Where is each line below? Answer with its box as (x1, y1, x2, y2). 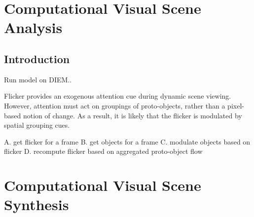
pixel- (227, 100, 244, 110)
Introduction (4, 51, 70, 66)
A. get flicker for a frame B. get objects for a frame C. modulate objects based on (4, 136, 251, 146)
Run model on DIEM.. (4, 74, 72, 84)
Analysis (4, 17, 63, 37)
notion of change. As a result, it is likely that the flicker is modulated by (23, 110, 242, 120)
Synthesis (4, 194, 69, 215)
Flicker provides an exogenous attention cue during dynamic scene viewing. (4, 91, 231, 101)
